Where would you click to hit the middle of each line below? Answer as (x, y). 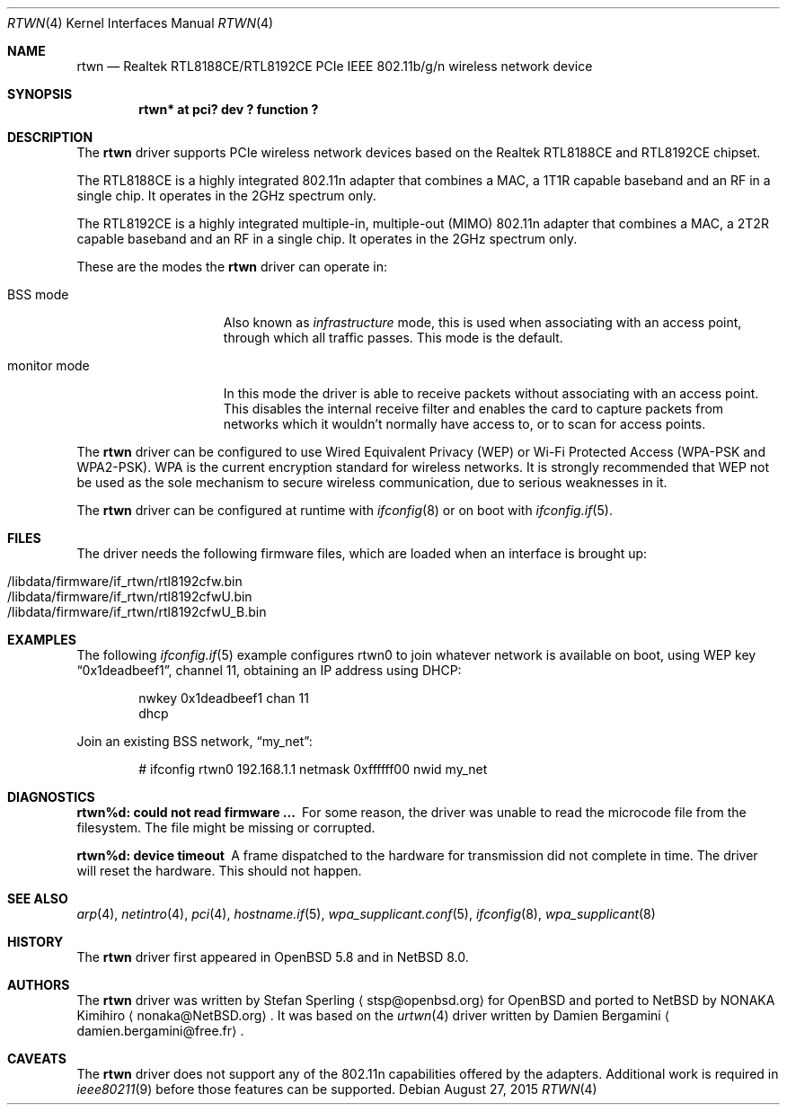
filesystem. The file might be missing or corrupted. (226, 827)
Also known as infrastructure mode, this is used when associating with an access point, (482, 322)
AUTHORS (39, 985)
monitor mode (49, 365)
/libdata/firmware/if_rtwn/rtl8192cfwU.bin (130, 596)
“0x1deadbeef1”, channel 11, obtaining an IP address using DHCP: (269, 670)
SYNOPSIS (40, 94)
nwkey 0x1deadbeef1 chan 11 (224, 698)
